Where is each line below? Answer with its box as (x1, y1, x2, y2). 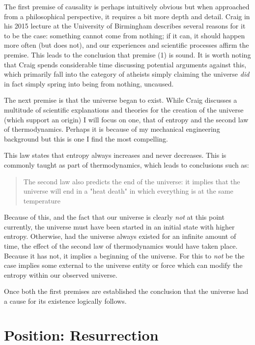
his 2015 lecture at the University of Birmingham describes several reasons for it (4, 21, 246, 31)
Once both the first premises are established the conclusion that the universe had (4, 286, 249, 296)
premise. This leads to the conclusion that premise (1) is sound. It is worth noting (4, 49, 251, 59)
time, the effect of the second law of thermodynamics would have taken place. (4, 241, 238, 251)
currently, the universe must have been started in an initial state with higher (4, 221, 235, 231)
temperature (23, 195, 60, 205)
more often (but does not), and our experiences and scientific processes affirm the (4, 40, 249, 50)
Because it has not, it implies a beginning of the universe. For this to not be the (4, 250, 245, 260)
